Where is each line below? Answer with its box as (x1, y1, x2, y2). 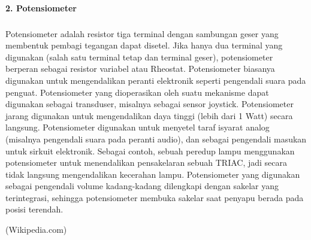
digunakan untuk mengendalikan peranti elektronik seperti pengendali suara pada (5, 74, 306, 86)
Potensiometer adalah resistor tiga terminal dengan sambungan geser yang (5, 27, 279, 40)
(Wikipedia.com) (5, 223, 67, 236)
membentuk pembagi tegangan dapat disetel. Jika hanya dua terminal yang (5, 39, 283, 51)
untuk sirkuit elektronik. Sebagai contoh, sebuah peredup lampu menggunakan (5, 144, 295, 157)
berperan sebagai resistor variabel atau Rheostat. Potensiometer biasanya (5, 62, 275, 75)
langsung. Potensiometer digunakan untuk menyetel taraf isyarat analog (5, 121, 270, 133)
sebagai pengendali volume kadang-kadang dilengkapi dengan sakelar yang (5, 180, 279, 192)
